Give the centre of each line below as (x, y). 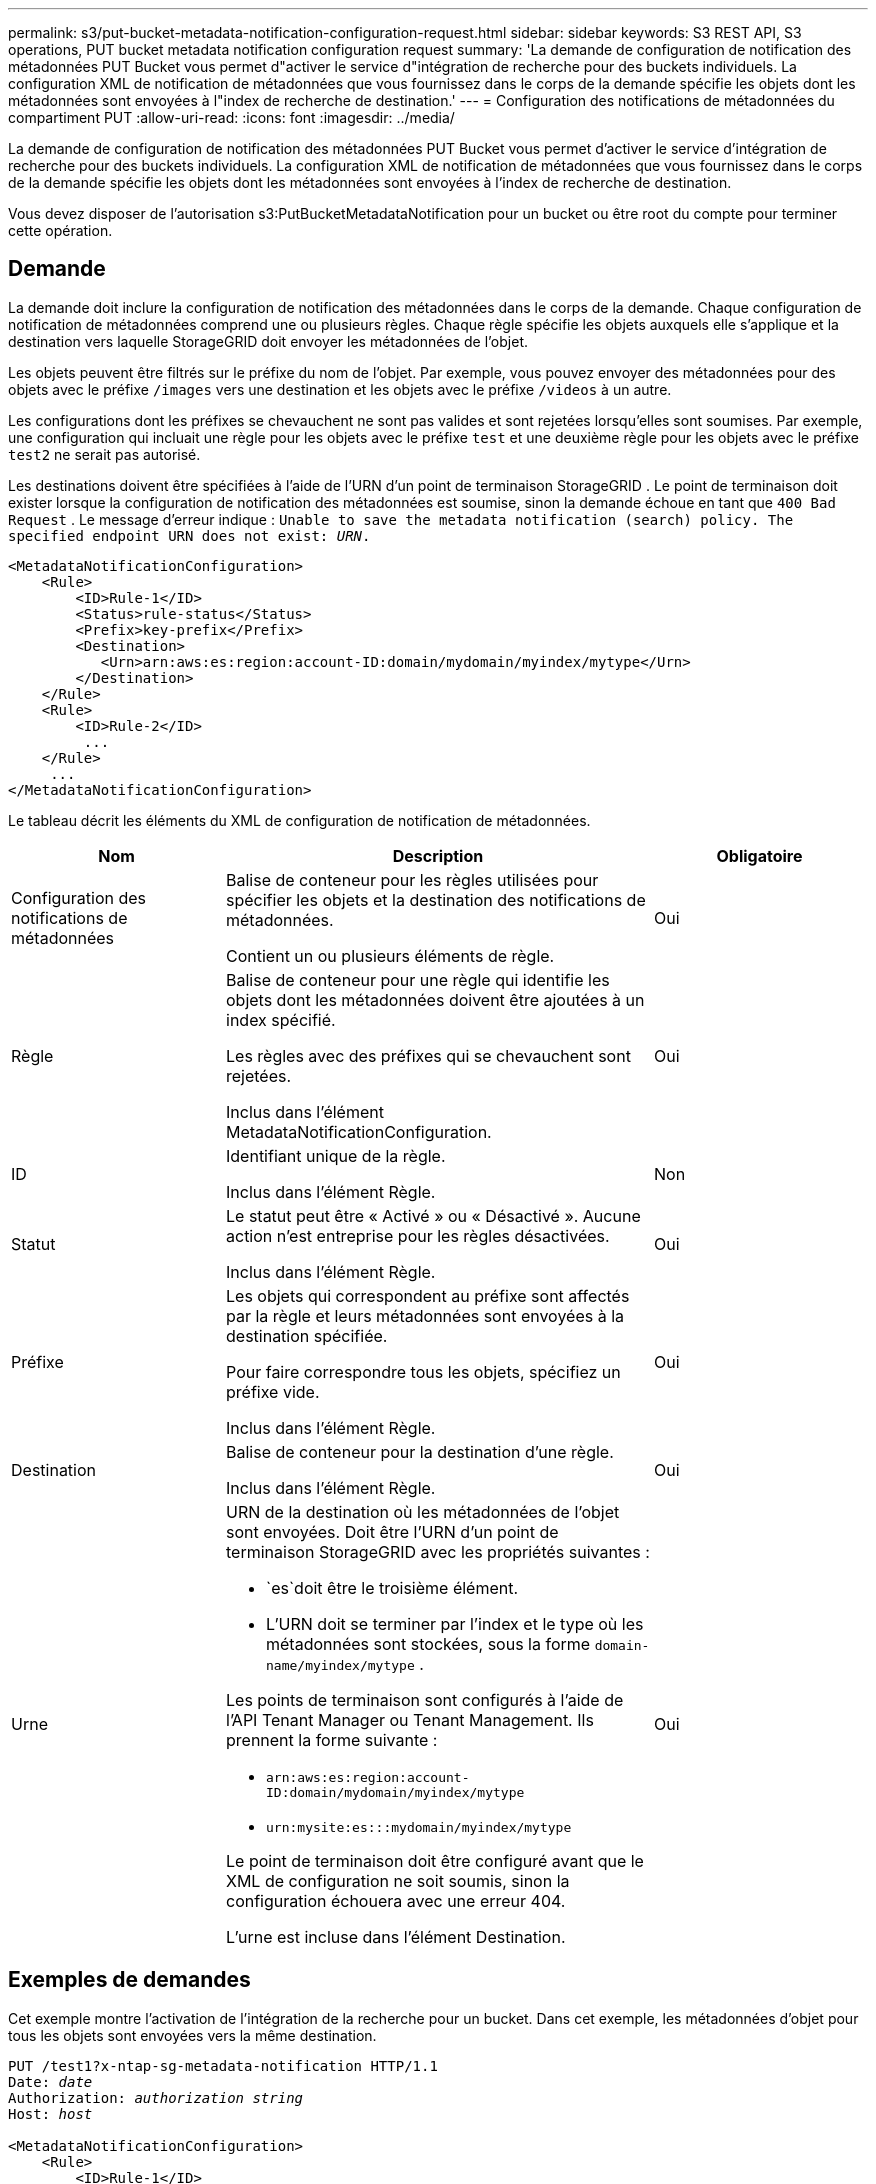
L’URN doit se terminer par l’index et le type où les (455, 1623)
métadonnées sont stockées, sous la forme (428, 1643)
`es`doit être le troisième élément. (392, 1587)
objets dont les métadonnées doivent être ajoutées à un (435, 999)
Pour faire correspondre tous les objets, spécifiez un (423, 1371)
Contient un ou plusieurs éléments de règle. (390, 955)
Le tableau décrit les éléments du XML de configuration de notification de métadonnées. (299, 820)
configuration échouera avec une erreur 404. (396, 1900)
